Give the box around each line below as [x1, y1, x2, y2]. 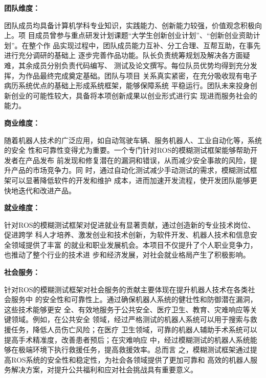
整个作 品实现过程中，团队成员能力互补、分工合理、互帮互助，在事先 [29, 39, 261, 50]
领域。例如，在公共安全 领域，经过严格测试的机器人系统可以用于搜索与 [11, 314, 250, 325]
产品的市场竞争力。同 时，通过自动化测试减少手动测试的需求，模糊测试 [11, 165, 250, 175]
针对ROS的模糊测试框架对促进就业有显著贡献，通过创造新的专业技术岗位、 [4, 219, 255, 230]
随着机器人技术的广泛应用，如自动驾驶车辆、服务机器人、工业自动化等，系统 [4, 134, 262, 145]
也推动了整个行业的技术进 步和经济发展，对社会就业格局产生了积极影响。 [4, 249, 250, 260]
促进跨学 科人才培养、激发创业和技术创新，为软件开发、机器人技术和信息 [4, 229, 250, 240]
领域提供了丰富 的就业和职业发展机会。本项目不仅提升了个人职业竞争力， [11, 239, 257, 250]
